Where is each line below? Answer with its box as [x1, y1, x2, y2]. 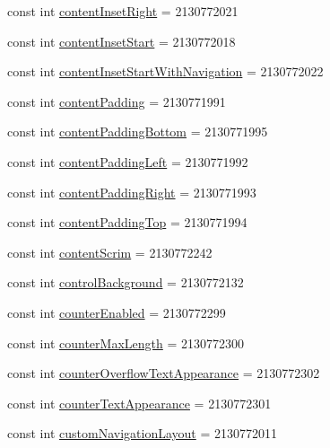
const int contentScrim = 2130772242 [7, 242, 213, 261]
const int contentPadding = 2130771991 [7, 92, 226, 110]
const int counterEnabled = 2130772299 [7, 303, 226, 321]
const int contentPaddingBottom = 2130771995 [7, 122, 268, 141]
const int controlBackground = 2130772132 [7, 273, 244, 292]
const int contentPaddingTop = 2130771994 [7, 213, 247, 232]
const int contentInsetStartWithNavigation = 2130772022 [7, 62, 324, 81]
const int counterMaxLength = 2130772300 [7, 333, 245, 352]
